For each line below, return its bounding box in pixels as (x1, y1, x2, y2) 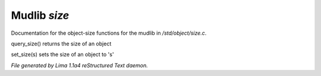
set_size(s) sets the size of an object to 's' (11, 51, 114, 58)
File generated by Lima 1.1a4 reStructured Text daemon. (11, 62, 148, 69)
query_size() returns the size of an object (11, 40, 112, 47)
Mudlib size (11, 9, 70, 22)
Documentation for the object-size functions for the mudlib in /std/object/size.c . (11, 29, 207, 37)
